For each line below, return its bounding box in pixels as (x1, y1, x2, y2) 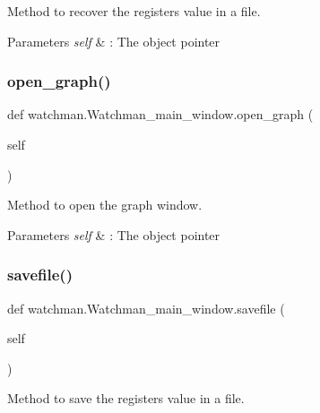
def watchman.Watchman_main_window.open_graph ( (7, 105, 314, 124)
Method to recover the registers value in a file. (7, 2, 261, 20)
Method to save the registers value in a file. (7, 389, 245, 408)
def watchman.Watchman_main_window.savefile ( (7, 298, 285, 317)
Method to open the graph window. (7, 195, 203, 214)
